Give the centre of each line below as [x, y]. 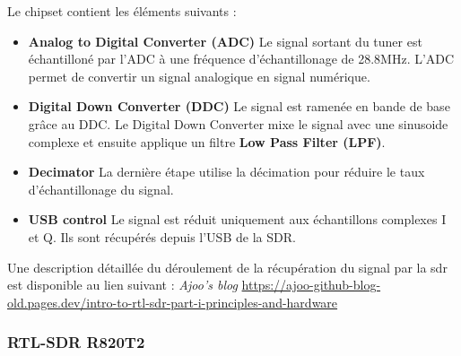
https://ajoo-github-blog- [311, 285]
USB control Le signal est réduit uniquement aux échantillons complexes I [237, 219]
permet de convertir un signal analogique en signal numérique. [199, 76]
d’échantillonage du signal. [101, 189]
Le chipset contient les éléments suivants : [122, 11]
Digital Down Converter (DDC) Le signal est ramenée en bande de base [239, 106]
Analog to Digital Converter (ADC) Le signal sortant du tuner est [225, 41]
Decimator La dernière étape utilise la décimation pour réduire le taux [226, 172]
